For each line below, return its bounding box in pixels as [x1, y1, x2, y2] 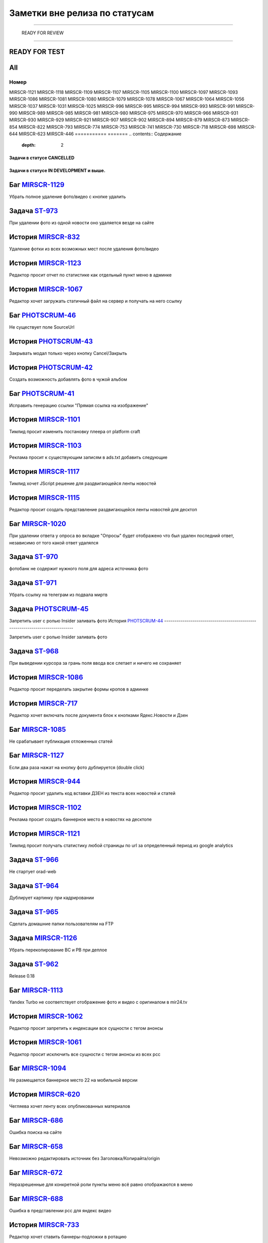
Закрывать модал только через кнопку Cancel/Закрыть [9, 350, 128, 356]
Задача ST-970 [9, 552, 59, 561]
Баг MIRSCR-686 [9, 1116, 64, 1125]
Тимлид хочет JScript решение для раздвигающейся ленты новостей [9, 480, 156, 487]
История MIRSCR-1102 [9, 803, 82, 812]
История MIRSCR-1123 [9, 259, 81, 267]
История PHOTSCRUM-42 [9, 363, 93, 371]
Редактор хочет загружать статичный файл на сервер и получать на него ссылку [9, 298, 182, 304]
